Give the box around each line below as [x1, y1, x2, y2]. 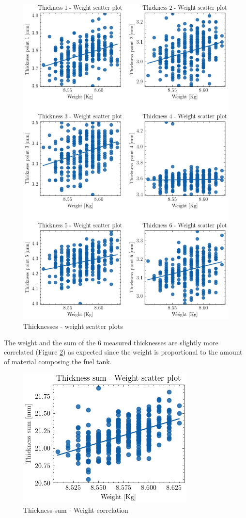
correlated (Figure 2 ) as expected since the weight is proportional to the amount [4, 347, 243, 357]
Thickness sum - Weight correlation [23, 504, 128, 515]
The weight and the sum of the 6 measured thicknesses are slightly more [4, 337, 218, 347]
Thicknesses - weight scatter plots [23, 321, 123, 331]
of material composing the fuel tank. [4, 356, 112, 366]
